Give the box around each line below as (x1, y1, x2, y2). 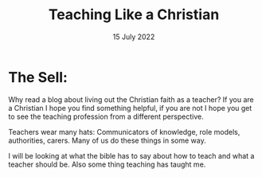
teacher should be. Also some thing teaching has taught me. (8, 159, 206, 169)
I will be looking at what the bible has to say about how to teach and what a (8, 151, 255, 160)
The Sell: (8, 68, 68, 86)
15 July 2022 (112, 32, 155, 41)
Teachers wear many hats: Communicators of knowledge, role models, (8, 127, 240, 136)
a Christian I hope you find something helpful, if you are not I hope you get (8, 103, 252, 112)
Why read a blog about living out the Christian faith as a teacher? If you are (8, 94, 254, 104)
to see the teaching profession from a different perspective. (8, 112, 205, 121)
